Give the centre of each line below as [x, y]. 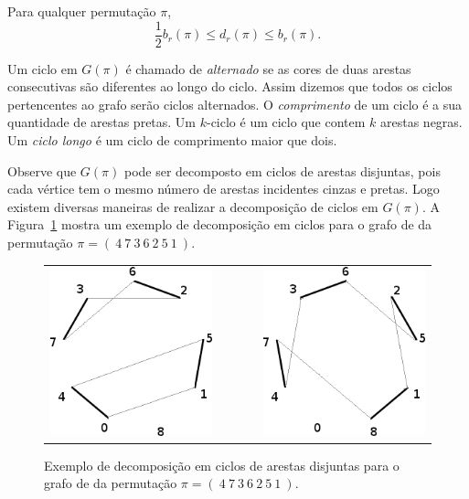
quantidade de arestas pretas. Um [102, 122]
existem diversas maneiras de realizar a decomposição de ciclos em [193, 206]
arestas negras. [421, 122]
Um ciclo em [43, 68]
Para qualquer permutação [82, 11]
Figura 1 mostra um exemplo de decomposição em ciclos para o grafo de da [220, 224]
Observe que [42, 170]
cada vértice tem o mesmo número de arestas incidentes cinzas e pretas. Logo [224, 189]
